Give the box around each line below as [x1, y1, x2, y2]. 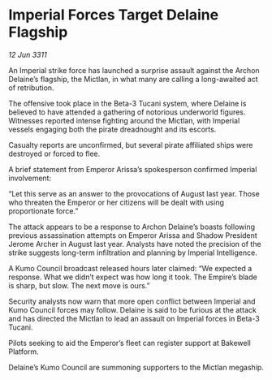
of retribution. [8, 83, 54, 93]
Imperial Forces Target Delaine [8, 6, 219, 24]
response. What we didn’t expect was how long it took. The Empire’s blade [8, 272, 257, 282]
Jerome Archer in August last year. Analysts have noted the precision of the [8, 239, 261, 248]
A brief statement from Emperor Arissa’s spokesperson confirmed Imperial [8, 164, 257, 174]
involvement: [8, 173, 51, 183]
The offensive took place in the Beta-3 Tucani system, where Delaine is [8, 98, 247, 108]
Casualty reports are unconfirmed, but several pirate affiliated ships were [8, 140, 253, 149]
